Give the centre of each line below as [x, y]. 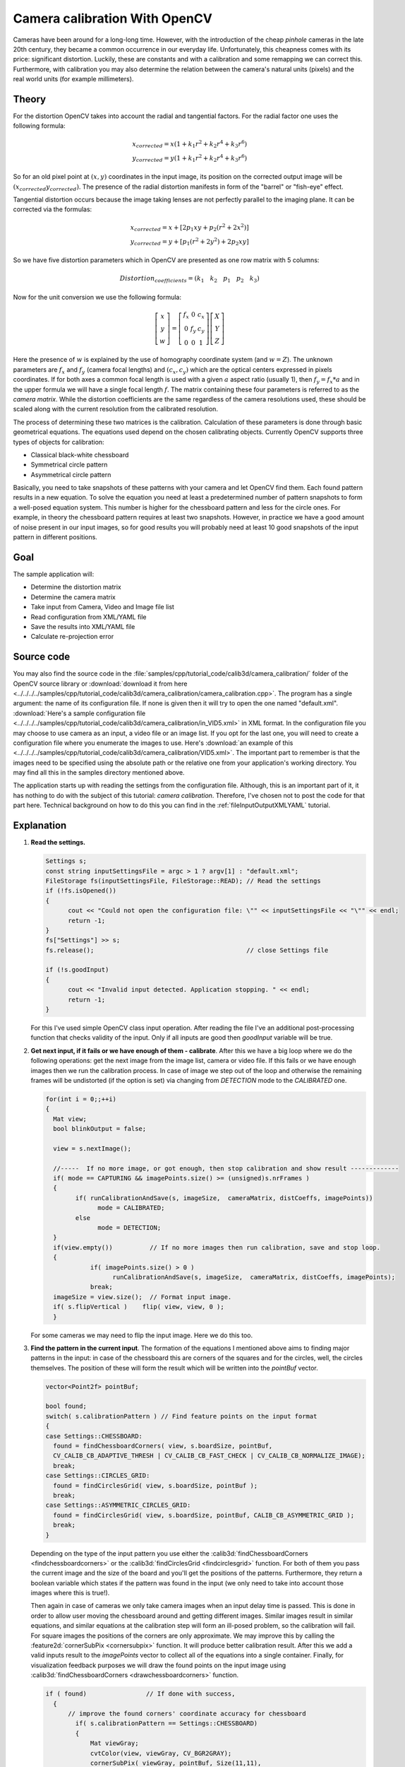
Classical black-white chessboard [80, 454]
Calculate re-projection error [72, 637]
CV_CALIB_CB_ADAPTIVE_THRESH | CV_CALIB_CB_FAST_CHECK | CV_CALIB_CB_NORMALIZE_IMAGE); [210, 1456]
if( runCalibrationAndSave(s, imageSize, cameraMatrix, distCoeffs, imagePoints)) [224, 1198]
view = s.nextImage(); [92, 1148]
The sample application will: [54, 574]
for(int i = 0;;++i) [81, 1099]
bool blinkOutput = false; [100, 1129]
